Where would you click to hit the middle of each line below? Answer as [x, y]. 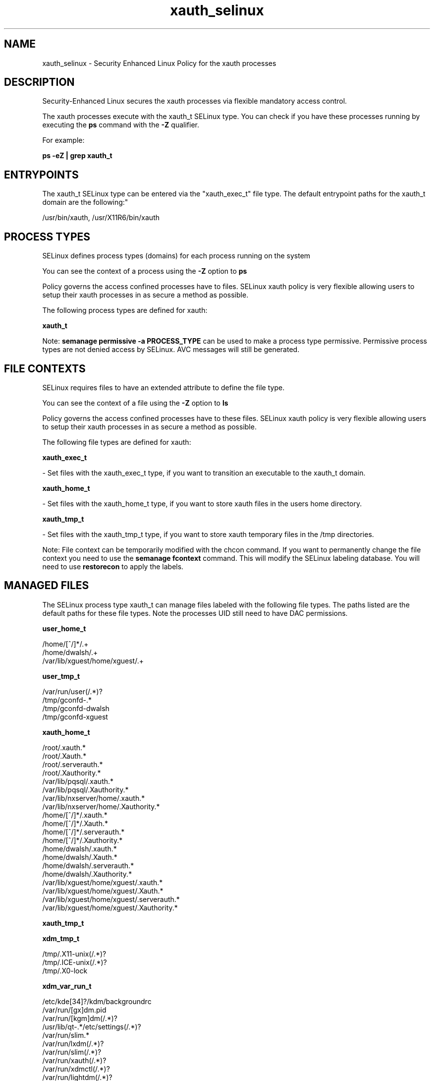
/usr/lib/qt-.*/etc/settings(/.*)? [92, 1026]
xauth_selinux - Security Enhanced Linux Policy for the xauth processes [159, 63]
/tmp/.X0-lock [65, 970]
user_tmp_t [61, 676]
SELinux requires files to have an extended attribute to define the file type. [163, 387]
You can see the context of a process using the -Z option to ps [145, 271]
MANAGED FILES [47, 586]
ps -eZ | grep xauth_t [77, 156]
